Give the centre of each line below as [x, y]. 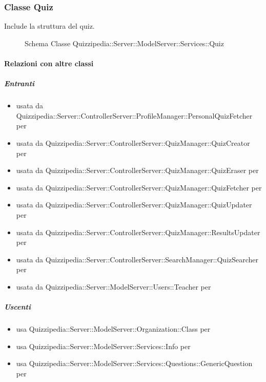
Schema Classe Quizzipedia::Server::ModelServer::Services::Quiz [124, 43]
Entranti [19, 83]
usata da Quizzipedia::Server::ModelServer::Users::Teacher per [114, 286]
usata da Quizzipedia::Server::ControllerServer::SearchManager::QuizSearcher [137, 259]
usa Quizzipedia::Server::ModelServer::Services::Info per [103, 346]
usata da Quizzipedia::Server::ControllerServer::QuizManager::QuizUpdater [134, 205]
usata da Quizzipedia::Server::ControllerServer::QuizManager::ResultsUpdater [138, 232]
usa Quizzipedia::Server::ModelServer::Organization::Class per [113, 329]
